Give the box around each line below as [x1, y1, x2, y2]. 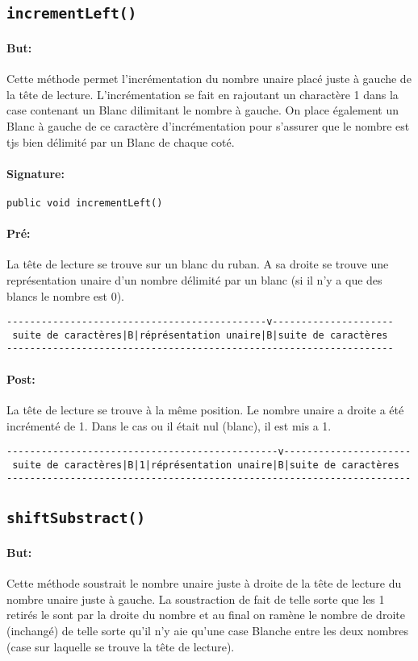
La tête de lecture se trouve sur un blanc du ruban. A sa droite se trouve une [6, 256, 389, 272]
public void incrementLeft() [6, 197, 163, 209]
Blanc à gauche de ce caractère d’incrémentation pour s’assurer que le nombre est [6, 117, 410, 134]
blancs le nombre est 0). [6, 287, 125, 304]
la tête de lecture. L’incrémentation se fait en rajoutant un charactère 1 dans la [6, 85, 399, 102]
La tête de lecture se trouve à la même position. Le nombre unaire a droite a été [6, 401, 404, 418]
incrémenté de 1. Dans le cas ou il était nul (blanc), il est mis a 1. [6, 417, 332, 434]
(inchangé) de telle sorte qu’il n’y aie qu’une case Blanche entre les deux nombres [6, 622, 408, 639]
